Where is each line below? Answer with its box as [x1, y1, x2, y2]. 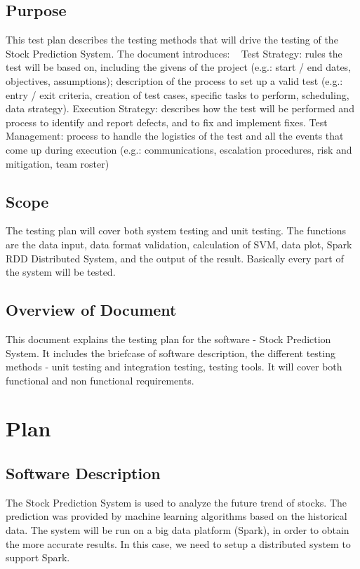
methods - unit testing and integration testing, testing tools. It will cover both [6, 359, 342, 374]
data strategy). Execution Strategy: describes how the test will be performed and [6, 101, 354, 116]
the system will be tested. [6, 265, 116, 279]
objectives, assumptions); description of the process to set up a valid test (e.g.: [6, 73, 343, 88]
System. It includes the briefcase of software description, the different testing [6, 345, 335, 360]
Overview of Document [6, 299, 177, 321]
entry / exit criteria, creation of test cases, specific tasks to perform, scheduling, [6, 87, 349, 102]
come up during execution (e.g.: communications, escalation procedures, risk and [6, 142, 352, 156]
